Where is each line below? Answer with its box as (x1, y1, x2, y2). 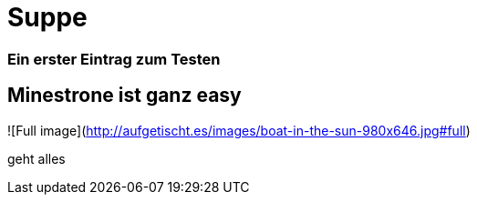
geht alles (7, 150, 66, 167)
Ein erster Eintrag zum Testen (7, 49, 221, 68)
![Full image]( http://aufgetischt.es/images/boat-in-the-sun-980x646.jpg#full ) (7, 122, 471, 138)
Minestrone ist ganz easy (7, 84, 242, 107)
